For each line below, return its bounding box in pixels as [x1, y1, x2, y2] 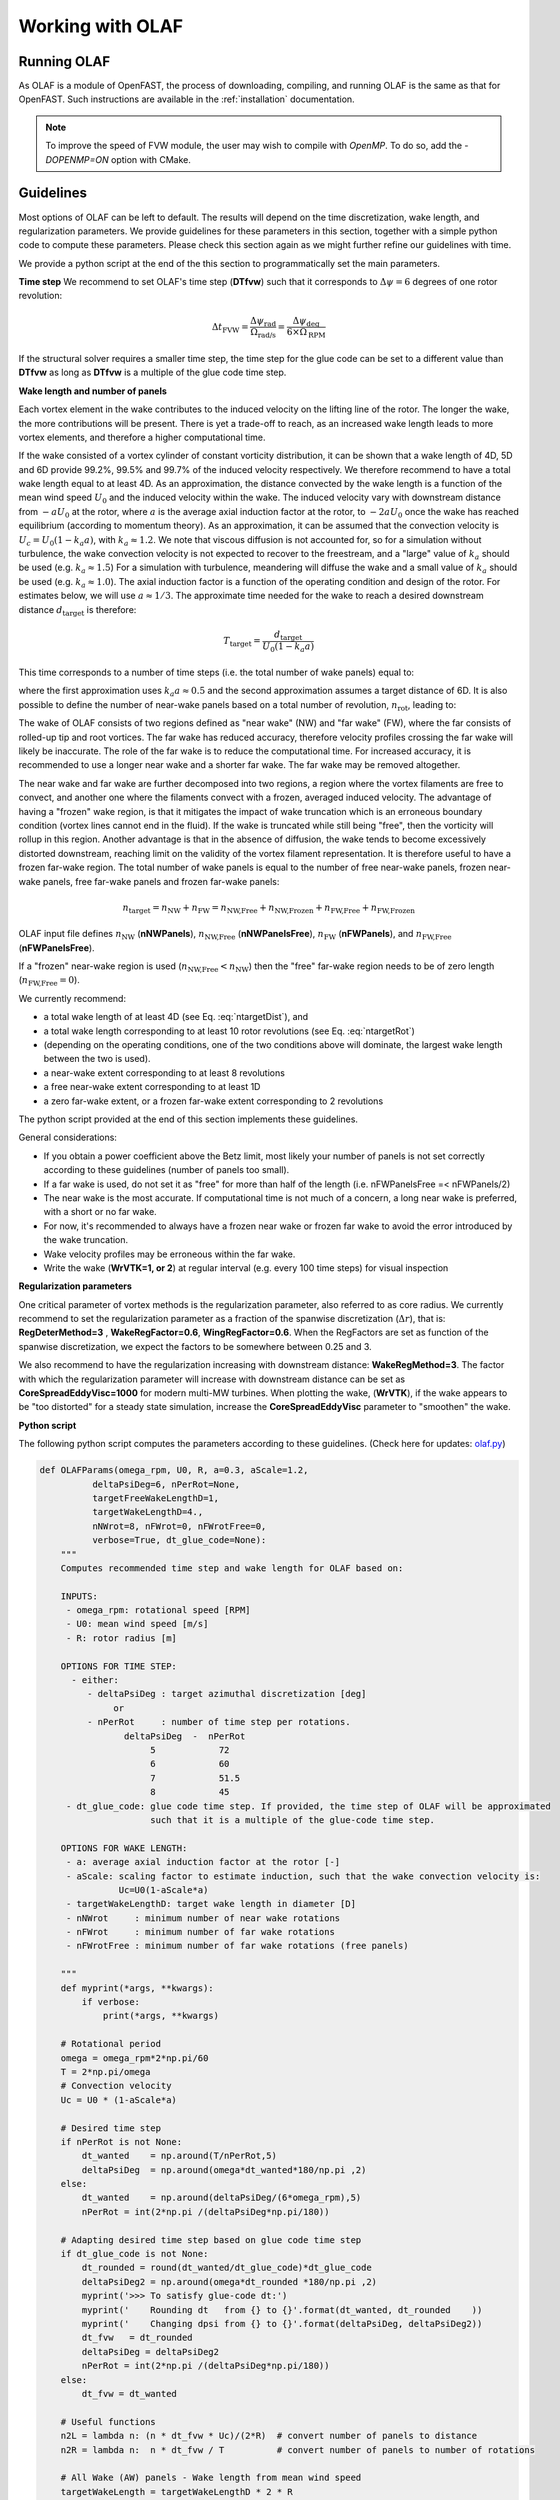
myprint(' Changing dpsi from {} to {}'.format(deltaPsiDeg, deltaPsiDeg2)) [81, 2318, 483, 2329]
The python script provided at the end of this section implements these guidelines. [18, 1113, 359, 1125]
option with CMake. [110, 153, 192, 165]
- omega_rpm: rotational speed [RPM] [65, 1605, 251, 1616]
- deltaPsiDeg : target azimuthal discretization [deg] [86, 1688, 367, 1700]
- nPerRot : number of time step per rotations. [86, 1716, 351, 1728]
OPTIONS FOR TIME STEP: [60, 1660, 177, 1672]
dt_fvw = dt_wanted [81, 2388, 177, 2399]
